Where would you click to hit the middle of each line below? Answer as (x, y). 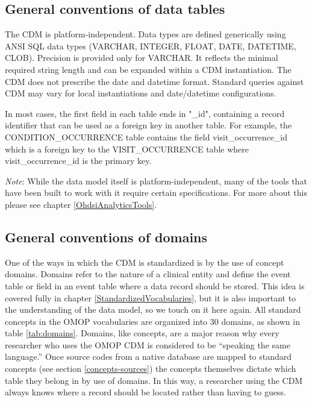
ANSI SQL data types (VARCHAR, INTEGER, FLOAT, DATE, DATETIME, (151, 46)
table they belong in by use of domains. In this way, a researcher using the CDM (154, 380)
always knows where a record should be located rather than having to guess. (145, 392)
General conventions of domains (106, 237)
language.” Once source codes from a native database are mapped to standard (148, 356)
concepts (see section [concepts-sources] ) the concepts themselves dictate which (151, 369)
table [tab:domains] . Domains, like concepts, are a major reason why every (142, 333)
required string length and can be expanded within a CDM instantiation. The (148, 69)
